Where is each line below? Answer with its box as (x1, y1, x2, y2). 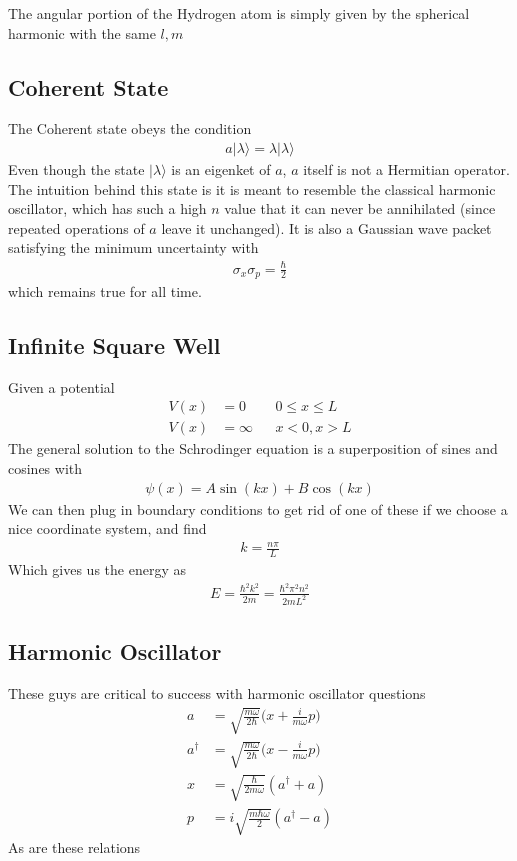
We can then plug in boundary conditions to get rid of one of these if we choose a (8, 498, 508, 519)
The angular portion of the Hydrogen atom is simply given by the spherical (8, 3, 470, 23)
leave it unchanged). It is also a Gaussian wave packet (161, 217, 492, 238)
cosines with (8, 458, 83, 479)
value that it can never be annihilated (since (224, 198, 496, 219)
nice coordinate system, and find (8, 518, 207, 539)
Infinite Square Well (8, 329, 221, 360)
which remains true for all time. (8, 280, 202, 301)
